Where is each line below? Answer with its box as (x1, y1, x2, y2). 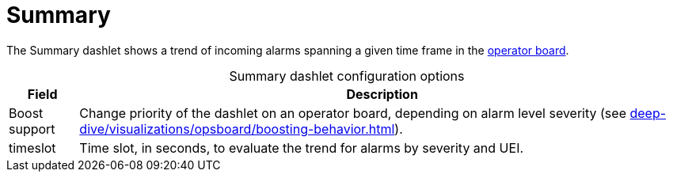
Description (346, 85, 418, 102)
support (9, 120, 55, 137)
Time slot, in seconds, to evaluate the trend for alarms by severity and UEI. (79, 139, 524, 156)
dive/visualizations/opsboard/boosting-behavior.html (79, 120, 395, 137)
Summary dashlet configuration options (229, 67, 465, 84)
